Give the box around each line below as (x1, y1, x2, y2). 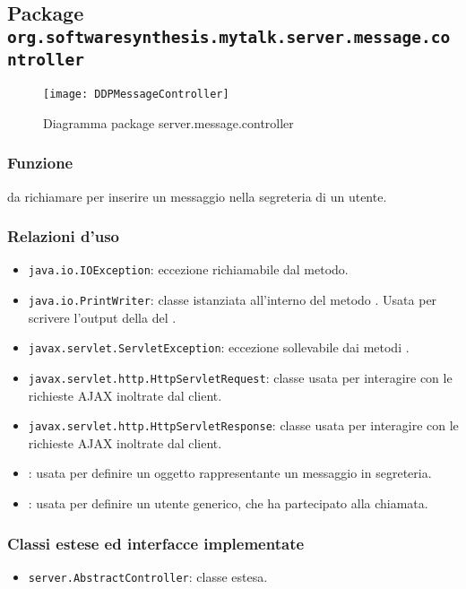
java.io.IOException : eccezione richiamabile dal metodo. (28, 260, 349, 279)
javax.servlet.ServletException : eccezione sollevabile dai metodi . (28, 338, 410, 357)
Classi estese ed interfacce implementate (7, 532, 305, 554)
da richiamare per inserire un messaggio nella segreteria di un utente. (7, 186, 387, 205)
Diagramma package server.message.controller (43, 113, 294, 132)
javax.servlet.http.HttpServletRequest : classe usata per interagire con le (28, 368, 453, 386)
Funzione (7, 152, 73, 174)
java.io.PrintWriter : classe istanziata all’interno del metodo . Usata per (28, 290, 437, 309)
